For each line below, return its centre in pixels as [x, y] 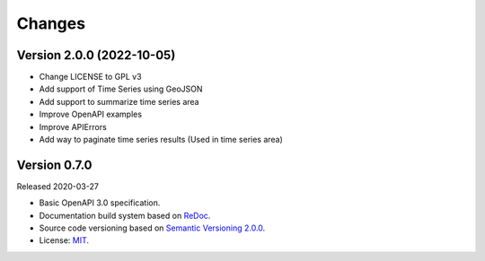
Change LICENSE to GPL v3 [91, 77]
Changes [51, 23]
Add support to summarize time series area [119, 101]
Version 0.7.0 [55, 165]
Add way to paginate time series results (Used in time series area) [161, 140]
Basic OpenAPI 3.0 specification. [100, 203]
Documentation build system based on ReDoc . [125, 215]
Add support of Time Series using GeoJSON [121, 89]
